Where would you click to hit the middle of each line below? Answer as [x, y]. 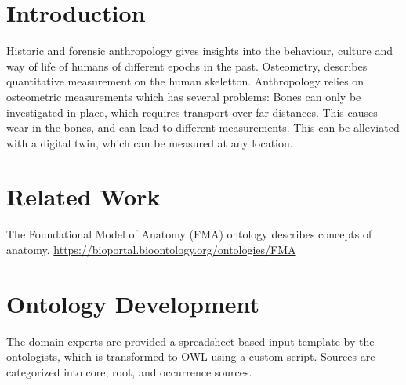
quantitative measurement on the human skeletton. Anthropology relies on [185, 81]
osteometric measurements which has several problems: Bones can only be [184, 96]
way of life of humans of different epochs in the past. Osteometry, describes [187, 65]
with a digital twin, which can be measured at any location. [150, 142]
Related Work [83, 196]
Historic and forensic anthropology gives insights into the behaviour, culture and [199, 51]
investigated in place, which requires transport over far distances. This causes [192, 112]
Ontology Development [133, 303]
